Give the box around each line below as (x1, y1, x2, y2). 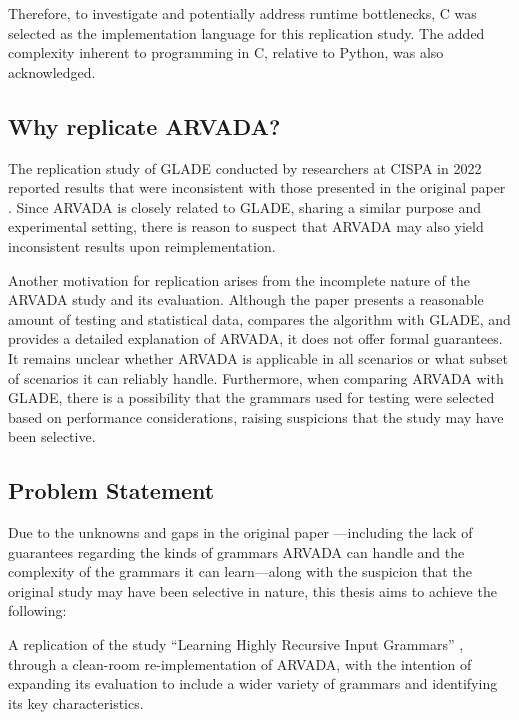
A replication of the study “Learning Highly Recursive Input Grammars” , (8, 634, 464, 655)
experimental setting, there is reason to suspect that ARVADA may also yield (8, 216, 484, 237)
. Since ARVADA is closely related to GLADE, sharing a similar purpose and (8, 196, 481, 217)
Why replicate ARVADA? (8, 110, 281, 141)
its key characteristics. (8, 692, 144, 713)
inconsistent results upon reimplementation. (8, 235, 276, 256)
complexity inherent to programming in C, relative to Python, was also (8, 42, 444, 63)
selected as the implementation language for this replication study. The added (8, 22, 485, 43)
